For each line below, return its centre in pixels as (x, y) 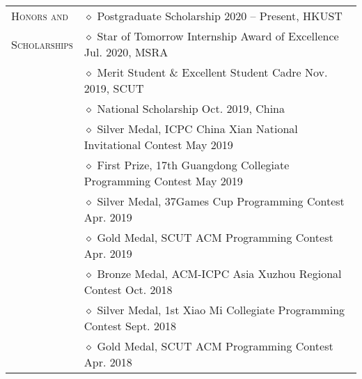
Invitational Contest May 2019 (158, 145)
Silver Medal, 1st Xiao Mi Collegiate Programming (221, 310)
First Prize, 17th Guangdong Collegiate (193, 165)
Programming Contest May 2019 (163, 181)
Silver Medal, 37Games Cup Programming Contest (221, 201)
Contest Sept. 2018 (130, 326)
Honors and (40, 16)
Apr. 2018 (108, 362)
